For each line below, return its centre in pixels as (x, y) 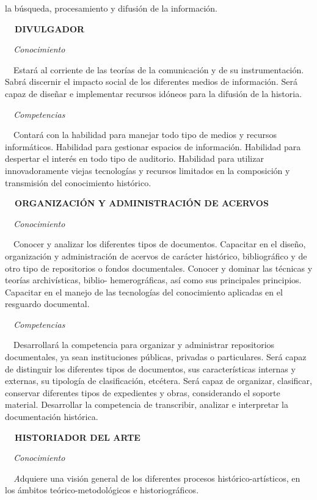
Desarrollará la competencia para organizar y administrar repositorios (144, 345)
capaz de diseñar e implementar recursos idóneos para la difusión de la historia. (154, 93)
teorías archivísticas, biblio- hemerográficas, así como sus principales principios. (153, 280)
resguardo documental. (47, 304)
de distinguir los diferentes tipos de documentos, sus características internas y (150, 368)
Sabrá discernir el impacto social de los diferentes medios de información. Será (151, 82)
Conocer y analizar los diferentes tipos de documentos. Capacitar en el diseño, (159, 244)
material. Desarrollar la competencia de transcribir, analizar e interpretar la (147, 404)
